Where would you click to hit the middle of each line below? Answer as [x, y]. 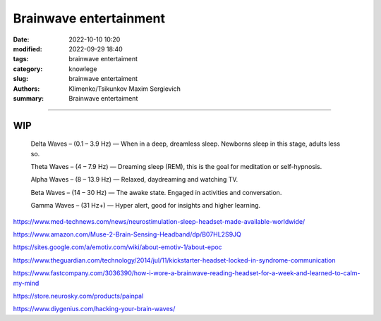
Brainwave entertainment [89, 18]
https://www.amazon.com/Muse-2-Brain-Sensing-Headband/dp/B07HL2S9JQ [127, 234]
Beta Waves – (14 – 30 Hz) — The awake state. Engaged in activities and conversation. [156, 192]
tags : [21, 59]
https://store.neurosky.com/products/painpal [78, 296]
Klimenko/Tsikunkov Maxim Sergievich [125, 89]
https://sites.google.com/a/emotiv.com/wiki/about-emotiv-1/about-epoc [117, 247]
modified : [28, 49]
